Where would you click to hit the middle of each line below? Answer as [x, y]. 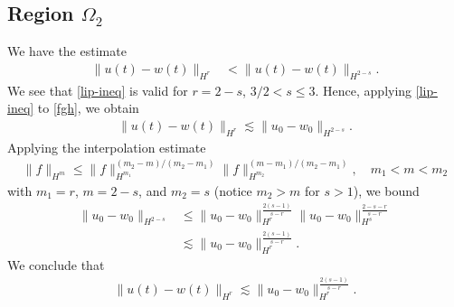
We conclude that [56, 264]
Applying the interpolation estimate [107, 147]
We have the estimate [67, 51]
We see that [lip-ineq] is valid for [98, 90]
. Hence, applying [364, 90]
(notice [233, 190]
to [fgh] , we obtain [88, 108]
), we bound [386, 190]
